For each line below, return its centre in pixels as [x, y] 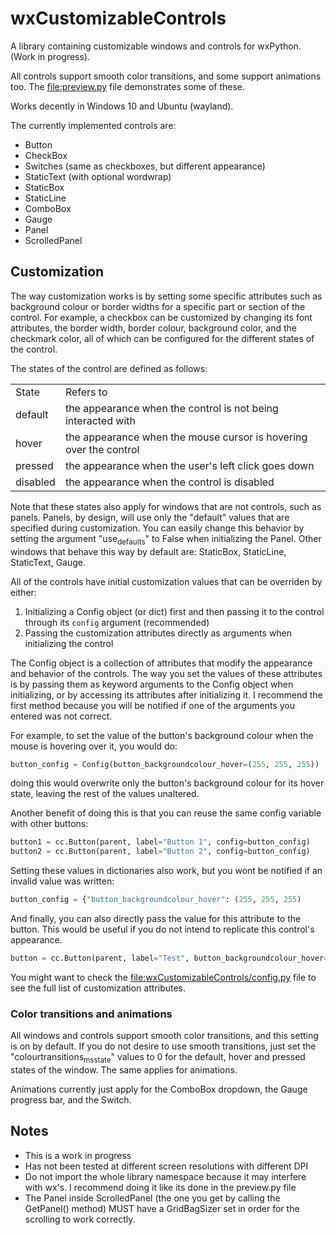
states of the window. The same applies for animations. [124, 1070]
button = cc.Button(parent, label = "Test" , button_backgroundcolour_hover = [169, 958]
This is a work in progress [78, 1155]
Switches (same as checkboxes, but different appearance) [145, 166]
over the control [102, 449]
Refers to [86, 392]
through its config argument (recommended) [117, 622]
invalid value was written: [62, 881]
